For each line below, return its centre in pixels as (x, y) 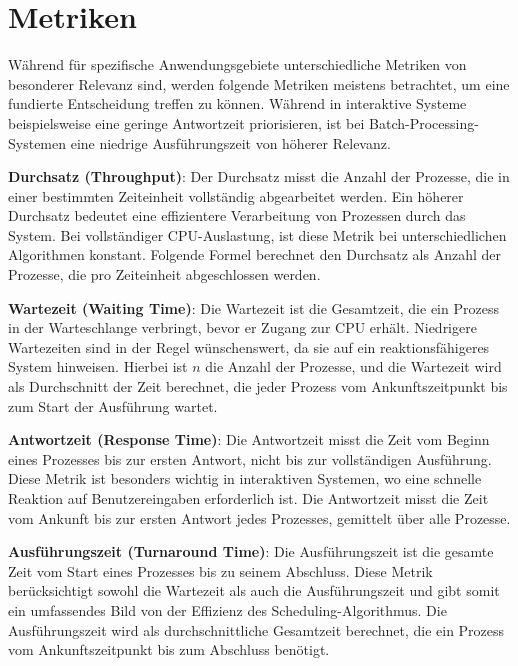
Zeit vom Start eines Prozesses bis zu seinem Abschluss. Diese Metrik (220, 570)
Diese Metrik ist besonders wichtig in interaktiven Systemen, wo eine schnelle (245, 478)
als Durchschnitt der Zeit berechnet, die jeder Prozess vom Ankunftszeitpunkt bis (258, 386)
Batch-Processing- (424, 122)
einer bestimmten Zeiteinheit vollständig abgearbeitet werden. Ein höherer (236, 195)
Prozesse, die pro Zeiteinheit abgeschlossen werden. (164, 274)
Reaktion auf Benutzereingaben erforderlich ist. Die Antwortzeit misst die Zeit (248, 498)
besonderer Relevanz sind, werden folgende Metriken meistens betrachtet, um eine (259, 83)
